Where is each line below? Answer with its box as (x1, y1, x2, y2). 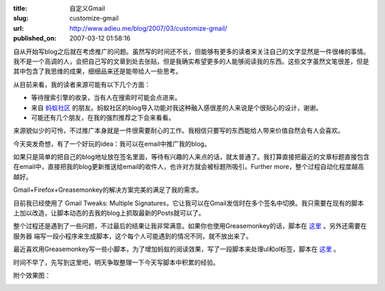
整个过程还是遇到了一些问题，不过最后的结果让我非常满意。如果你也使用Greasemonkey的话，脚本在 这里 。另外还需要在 (13, 222, 367, 230)
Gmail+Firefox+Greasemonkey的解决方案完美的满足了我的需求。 (13, 185, 203, 194)
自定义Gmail (69, 4, 106, 12)
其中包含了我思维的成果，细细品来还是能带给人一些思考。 (13, 67, 182, 76)
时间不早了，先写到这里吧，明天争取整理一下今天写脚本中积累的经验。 (13, 257, 220, 267)
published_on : (13, 34, 57, 43)
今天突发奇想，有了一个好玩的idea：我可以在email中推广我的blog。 (13, 139, 211, 148)
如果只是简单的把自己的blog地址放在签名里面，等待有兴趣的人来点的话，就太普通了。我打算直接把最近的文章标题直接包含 (13, 153, 370, 161)
